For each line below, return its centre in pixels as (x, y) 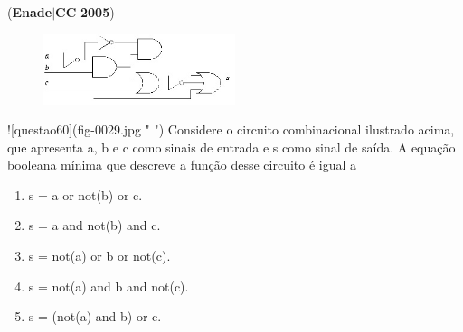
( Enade (30, 12)
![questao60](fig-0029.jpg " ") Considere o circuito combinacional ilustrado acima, (231, 129)
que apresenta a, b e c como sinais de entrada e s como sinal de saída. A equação (231, 147)
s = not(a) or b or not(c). (99, 256)
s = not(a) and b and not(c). (109, 286)
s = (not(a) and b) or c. (95, 316)
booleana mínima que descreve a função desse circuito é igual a (182, 165)
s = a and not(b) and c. (94, 225)
